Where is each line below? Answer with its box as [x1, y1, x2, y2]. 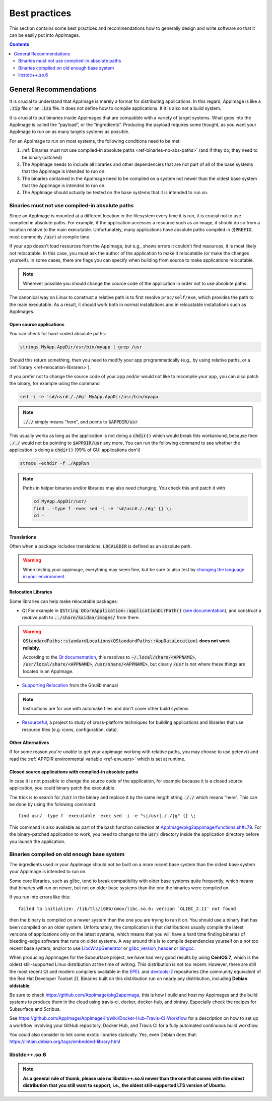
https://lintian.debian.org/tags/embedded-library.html [9, 1038, 120, 1045]
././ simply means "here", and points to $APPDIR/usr [23, 418, 138, 424]
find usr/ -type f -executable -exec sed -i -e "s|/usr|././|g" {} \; [18, 813, 196, 819]
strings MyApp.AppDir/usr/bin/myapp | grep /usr [20, 344, 143, 350]
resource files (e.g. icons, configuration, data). [22, 726, 118, 732]
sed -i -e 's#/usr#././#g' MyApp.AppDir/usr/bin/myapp [20, 394, 158, 400]
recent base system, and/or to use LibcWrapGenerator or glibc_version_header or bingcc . [9, 945, 195, 951]
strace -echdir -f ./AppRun [20, 460, 89, 466]
